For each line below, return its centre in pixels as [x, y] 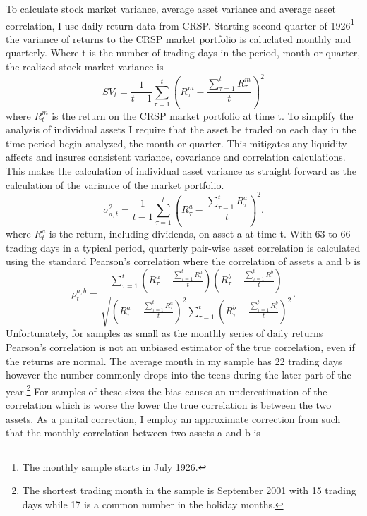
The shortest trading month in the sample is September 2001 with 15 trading [189, 490]
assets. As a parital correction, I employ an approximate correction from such [173, 418]
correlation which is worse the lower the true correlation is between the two [169, 405]
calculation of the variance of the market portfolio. [115, 184]
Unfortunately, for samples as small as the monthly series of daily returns [164, 333]
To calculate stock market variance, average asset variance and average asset [171, 8]
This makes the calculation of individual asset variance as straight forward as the [181, 171]
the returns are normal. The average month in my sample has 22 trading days [174, 361]
